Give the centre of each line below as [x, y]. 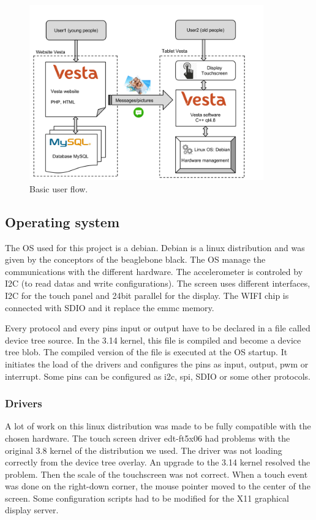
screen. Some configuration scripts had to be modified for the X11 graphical [147, 498]
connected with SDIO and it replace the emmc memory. [110, 307]
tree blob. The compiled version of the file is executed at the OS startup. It [146, 352]
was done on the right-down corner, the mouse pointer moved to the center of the [158, 486]
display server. [32, 510]
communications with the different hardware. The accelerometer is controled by [154, 271]
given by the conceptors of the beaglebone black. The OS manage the [135, 259]
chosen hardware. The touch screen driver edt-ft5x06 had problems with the [148, 438]
